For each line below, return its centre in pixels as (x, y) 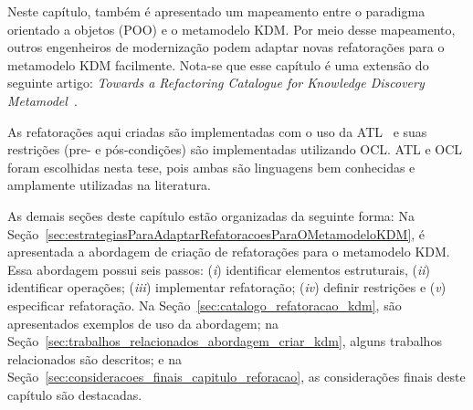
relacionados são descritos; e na (95, 358)
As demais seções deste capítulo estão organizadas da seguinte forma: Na (211, 215)
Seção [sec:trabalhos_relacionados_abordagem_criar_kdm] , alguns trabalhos (225, 341)
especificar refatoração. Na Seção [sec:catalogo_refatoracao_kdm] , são (205, 305)
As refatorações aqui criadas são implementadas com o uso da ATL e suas (217, 131)
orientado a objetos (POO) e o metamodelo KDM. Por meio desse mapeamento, (231, 29)
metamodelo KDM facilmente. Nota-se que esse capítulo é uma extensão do (218, 64)
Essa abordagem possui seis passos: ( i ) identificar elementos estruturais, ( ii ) (219, 269)
